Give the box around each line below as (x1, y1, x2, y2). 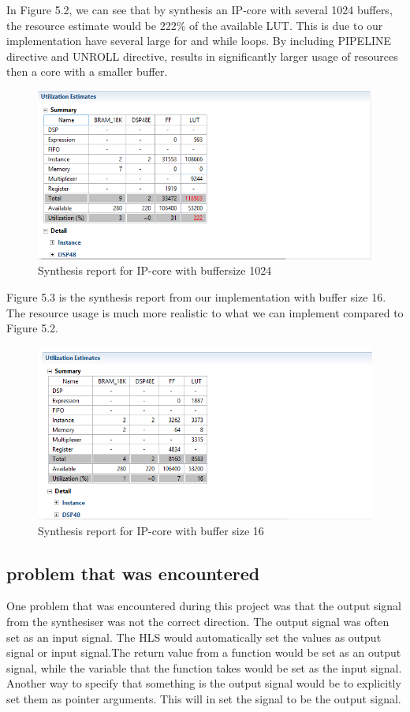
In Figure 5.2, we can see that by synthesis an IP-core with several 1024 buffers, (6, 2, 393, 17)
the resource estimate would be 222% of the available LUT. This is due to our (6, 17, 383, 33)
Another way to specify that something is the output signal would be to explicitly (6, 675, 401, 691)
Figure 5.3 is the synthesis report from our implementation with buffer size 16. (6, 289, 386, 305)
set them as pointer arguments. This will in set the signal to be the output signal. (6, 690, 401, 706)
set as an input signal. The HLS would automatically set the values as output (6, 628, 382, 645)
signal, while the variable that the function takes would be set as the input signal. (6, 659, 402, 676)
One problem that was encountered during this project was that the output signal (6, 598, 401, 614)
